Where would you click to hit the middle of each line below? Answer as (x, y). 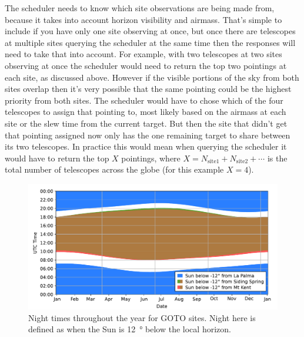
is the (277, 158)
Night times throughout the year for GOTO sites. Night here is (142, 317)
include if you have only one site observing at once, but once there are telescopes (150, 31)
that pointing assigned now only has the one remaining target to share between (148, 135)
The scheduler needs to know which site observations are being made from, (140, 8)
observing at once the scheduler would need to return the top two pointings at (146, 65)
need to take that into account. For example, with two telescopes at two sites (143, 54)
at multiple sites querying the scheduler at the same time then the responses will (150, 42)
